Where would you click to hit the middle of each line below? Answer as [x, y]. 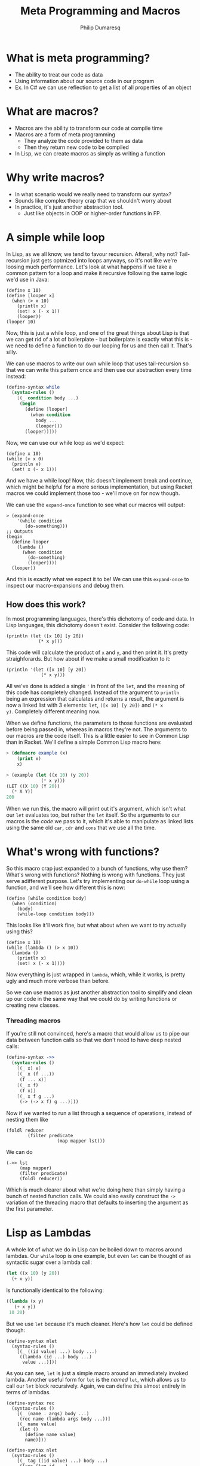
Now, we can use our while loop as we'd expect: [66, 443]
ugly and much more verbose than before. [58, 981]
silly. [12, 352]
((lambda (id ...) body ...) [56, 1357]
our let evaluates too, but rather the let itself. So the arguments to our [93, 815]
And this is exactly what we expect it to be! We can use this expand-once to [98, 579]
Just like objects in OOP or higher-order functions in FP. [93, 213]
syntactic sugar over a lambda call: [49, 1262]
